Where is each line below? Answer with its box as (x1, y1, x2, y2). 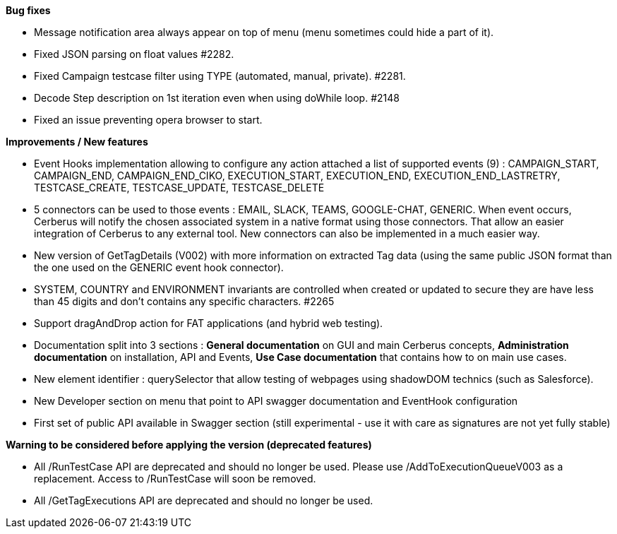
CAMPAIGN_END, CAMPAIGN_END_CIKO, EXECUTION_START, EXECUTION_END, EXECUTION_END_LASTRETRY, (34, 170, 561, 182)
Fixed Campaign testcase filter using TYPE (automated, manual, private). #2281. (34, 70, 406, 82)
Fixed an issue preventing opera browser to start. (34, 114, 263, 126)
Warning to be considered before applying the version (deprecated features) (6, 439, 372, 451)
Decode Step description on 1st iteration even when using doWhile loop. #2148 (34, 92, 400, 104)
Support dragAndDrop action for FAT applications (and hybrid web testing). (34, 317, 383, 329)
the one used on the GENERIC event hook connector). (34, 261, 284, 273)
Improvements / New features (6, 136, 148, 148)
